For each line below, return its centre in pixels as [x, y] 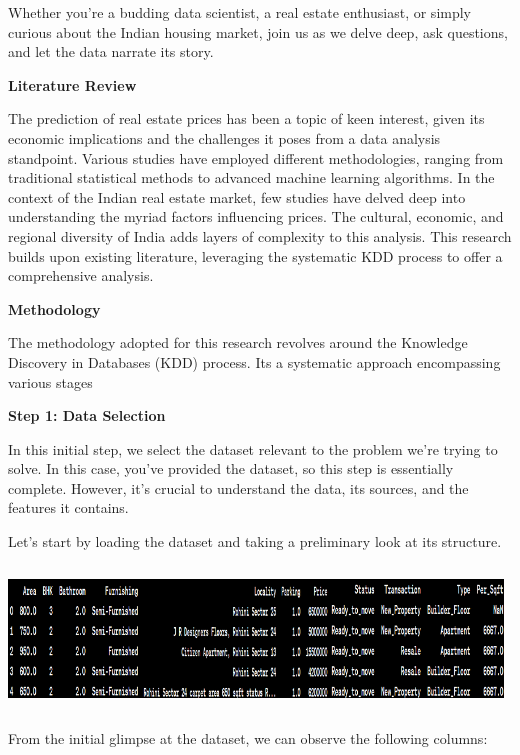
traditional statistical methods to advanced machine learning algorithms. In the [251, 177]
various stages [50, 381]
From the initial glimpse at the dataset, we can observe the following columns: [248, 738]
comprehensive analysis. [81, 275]
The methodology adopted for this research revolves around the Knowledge [238, 342]
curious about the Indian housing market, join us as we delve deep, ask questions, [258, 31]
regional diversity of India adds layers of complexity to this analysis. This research [260, 235]
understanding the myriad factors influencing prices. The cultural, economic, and [256, 216]
